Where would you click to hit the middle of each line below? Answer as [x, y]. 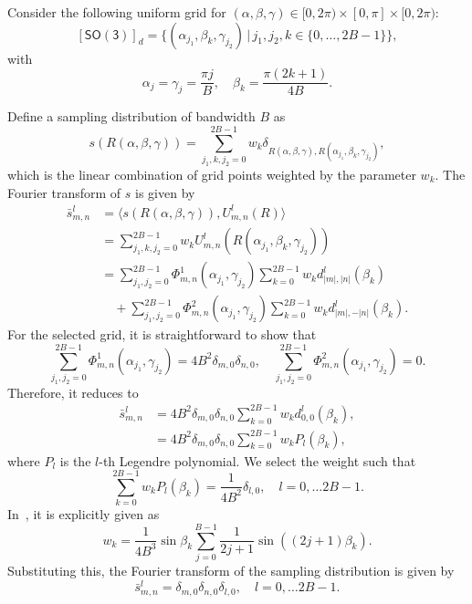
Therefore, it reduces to [73, 392]
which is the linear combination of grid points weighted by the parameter [212, 174]
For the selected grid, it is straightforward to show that [162, 334]
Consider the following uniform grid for [117, 12]
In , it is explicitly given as [84, 514]
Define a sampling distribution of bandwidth [131, 116]
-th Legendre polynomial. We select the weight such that [257, 460]
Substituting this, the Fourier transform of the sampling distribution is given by [231, 570]
